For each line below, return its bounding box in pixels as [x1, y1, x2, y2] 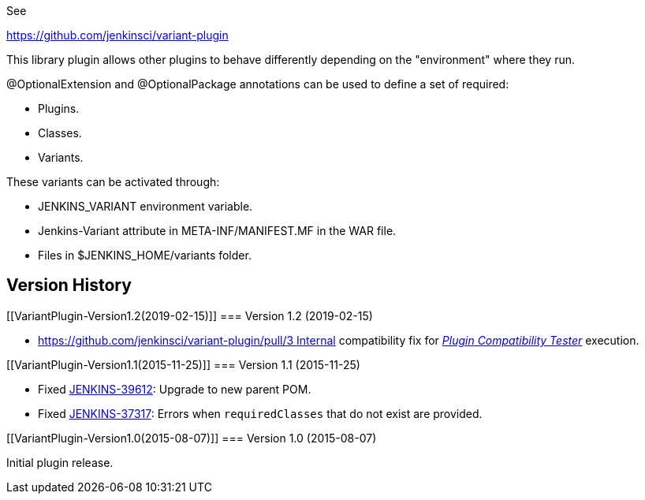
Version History [6, 275, 132, 296]
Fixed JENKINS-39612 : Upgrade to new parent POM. [38, 382, 311, 396]
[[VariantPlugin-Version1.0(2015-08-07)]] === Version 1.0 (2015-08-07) [6, 431, 377, 445]
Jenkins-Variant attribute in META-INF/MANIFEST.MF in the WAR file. [38, 224, 397, 237]
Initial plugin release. [6, 455, 114, 469]
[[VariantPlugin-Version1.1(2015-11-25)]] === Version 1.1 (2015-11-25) [6, 357, 360, 371]
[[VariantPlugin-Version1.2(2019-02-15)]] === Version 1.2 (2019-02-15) [6, 308, 373, 323]
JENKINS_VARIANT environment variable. [38, 200, 253, 213]
